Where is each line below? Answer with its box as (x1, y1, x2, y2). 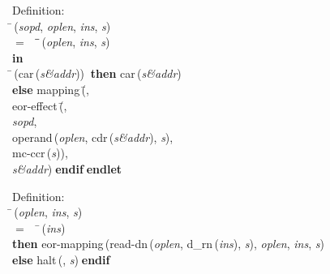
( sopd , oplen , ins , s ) (14, 17, 111, 34)
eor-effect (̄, (12, 96, 67, 113)
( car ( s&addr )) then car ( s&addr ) (14, 65, 182, 82)
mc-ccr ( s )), (12, 144, 68, 161)
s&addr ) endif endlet (12, 160, 122, 177)
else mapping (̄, (12, 80, 89, 97)
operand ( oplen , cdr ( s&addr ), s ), (12, 128, 174, 145)
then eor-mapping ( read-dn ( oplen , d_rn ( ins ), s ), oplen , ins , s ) (12, 235, 324, 252)
